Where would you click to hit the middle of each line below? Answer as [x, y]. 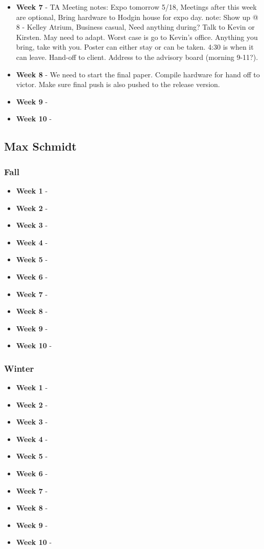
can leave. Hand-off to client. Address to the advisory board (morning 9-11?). [137, 57]
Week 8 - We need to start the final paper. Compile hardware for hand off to [138, 74]
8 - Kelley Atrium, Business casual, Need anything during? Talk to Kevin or [135, 27]
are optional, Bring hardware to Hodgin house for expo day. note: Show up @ [137, 17]
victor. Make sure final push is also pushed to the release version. [118, 84]
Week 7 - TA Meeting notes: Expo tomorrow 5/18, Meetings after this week [136, 7]
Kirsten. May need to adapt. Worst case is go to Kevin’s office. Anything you [137, 37]
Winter [19, 368]
